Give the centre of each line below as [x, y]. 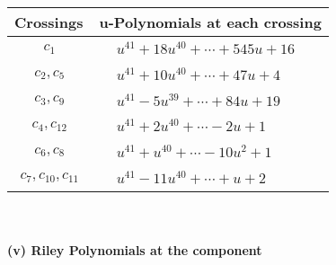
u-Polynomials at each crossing [210, 22]
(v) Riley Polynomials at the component [135, 250]
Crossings [49, 22]
